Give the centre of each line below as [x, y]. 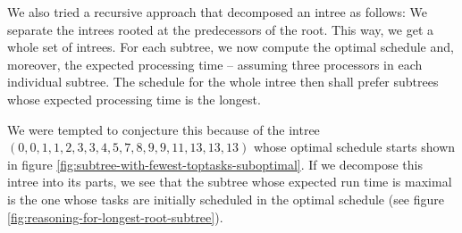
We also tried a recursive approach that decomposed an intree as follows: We [217, 12]
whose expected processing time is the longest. [134, 99]
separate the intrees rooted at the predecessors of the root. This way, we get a [221, 29]
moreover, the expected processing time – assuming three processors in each [215, 64]
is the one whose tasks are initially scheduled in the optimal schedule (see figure [226, 199]
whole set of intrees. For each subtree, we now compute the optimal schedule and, [231, 47]
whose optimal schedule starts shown [354, 147]
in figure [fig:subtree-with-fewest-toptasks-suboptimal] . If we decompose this [215, 164]
